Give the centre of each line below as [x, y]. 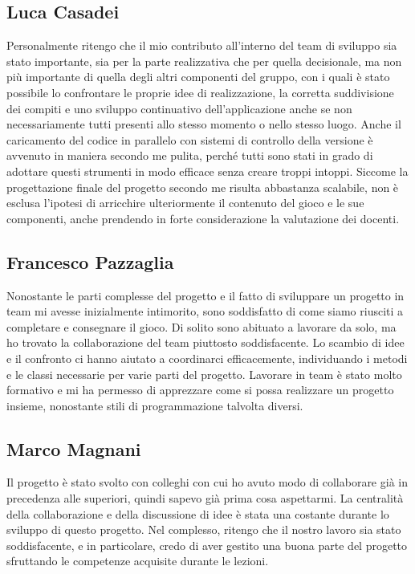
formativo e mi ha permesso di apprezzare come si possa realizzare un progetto [200, 390]
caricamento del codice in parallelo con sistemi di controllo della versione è [190, 139]
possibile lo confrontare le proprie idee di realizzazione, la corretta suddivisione [200, 92]
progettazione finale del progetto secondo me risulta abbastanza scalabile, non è [203, 187]
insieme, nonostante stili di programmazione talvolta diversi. [155, 405]
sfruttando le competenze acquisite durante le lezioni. [138, 561]
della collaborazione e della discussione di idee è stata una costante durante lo [198, 513]
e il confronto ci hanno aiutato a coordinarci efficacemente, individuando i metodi [207, 358]
